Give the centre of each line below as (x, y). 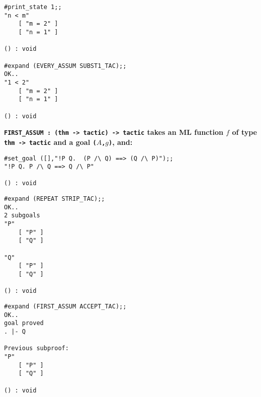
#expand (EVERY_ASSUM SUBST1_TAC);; (65, 66)
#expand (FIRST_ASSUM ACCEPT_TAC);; (65, 306)
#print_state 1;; (33, 7)
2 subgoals (22, 216)
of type (244, 132)
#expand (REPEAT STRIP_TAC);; (55, 199)
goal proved (24, 323)
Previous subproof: (36, 348)
